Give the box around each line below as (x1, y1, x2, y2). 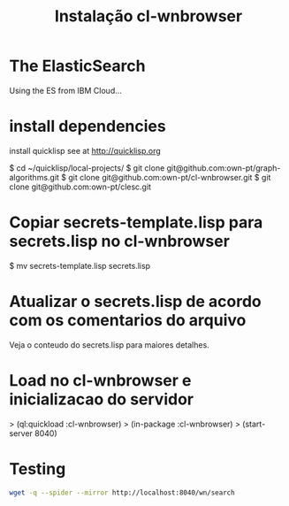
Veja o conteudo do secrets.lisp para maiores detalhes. (9, 339, 209, 350)
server (9, 427, 34, 439)
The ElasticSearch (9, 56, 146, 76)
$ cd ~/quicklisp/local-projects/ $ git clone (9, 162, 165, 173)
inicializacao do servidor (9, 389, 194, 409)
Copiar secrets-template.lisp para (9, 212, 263, 233)
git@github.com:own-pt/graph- (166, 162, 281, 173)
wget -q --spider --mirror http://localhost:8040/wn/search (9, 488, 236, 497)
